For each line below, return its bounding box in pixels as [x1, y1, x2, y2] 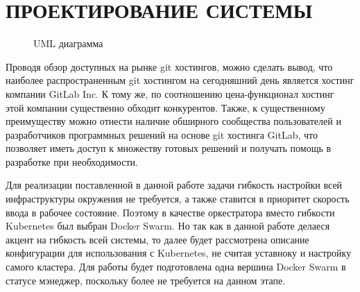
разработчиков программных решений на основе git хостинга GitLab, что [6, 127, 318, 141]
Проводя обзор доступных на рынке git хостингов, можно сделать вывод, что [6, 59, 333, 74]
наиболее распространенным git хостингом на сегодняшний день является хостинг [6, 73, 354, 87]
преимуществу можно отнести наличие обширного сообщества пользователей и [6, 114, 341, 128]
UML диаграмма [33, 36, 103, 51]
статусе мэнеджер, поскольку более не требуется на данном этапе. [6, 273, 286, 287]
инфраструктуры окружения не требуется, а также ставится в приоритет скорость [6, 191, 350, 206]
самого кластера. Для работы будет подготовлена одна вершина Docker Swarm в [6, 259, 346, 274]
